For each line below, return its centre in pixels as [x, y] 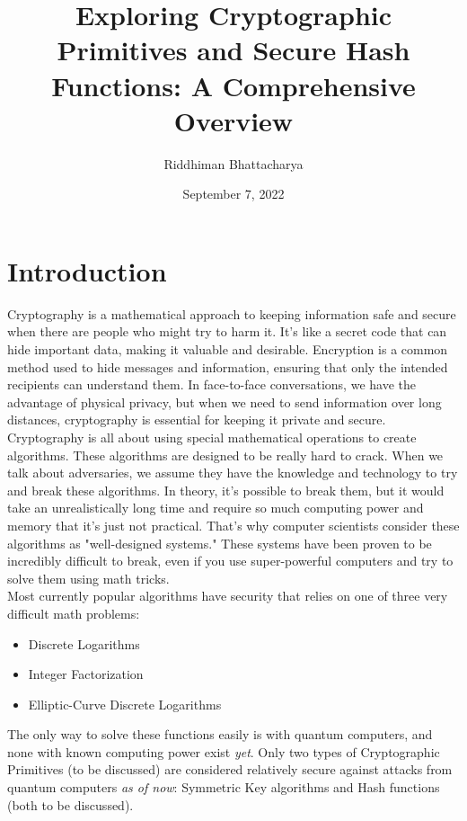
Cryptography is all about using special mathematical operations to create [212, 437]
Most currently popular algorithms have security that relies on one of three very [228, 596]
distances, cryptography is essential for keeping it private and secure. [197, 419]
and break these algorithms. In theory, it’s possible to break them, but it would [226, 490]
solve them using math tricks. [88, 578]
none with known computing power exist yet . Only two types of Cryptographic [224, 751]
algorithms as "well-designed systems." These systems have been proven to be [220, 543]
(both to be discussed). [70, 804]
